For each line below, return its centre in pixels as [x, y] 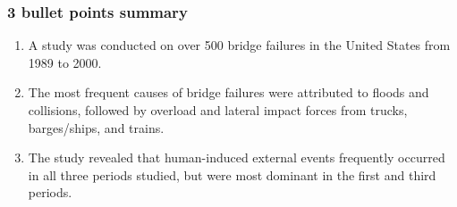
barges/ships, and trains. [96, 127]
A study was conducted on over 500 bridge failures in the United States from [239, 45]
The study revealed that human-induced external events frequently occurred [237, 157]
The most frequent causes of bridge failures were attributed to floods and [228, 92]
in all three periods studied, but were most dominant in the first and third [232, 174]
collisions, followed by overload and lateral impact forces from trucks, [218, 110]
